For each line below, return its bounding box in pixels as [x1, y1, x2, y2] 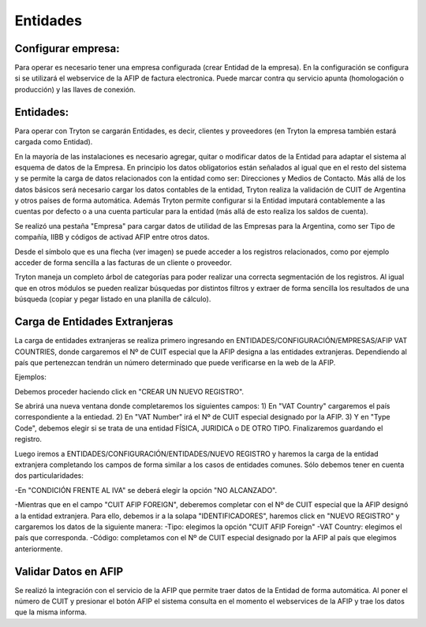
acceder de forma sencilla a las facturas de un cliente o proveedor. [14, 258, 232, 267]
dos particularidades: [14, 471, 84, 480]
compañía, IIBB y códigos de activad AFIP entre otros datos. [14, 233, 210, 242]
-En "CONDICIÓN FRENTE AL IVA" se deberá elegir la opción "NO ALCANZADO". [14, 485, 278, 495]
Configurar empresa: [14, 42, 120, 55]
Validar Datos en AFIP [14, 565, 124, 578]
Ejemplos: [14, 372, 47, 382]
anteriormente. [14, 544, 63, 554]
